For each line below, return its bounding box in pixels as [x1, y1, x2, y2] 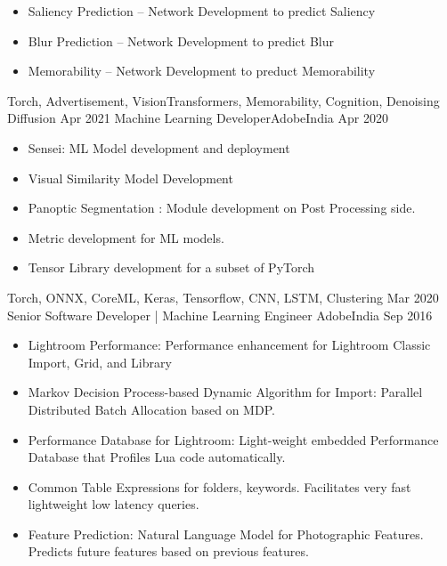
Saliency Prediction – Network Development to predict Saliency [28, 2, 376, 20]
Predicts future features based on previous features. [28, 542, 309, 561]
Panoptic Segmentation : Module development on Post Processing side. [28, 198, 416, 217]
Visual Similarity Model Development [28, 168, 233, 187]
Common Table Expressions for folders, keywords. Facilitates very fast [28, 477, 411, 496]
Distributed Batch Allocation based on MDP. [28, 400, 275, 418]
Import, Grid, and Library [28, 352, 172, 371]
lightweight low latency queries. [28, 495, 199, 513]
